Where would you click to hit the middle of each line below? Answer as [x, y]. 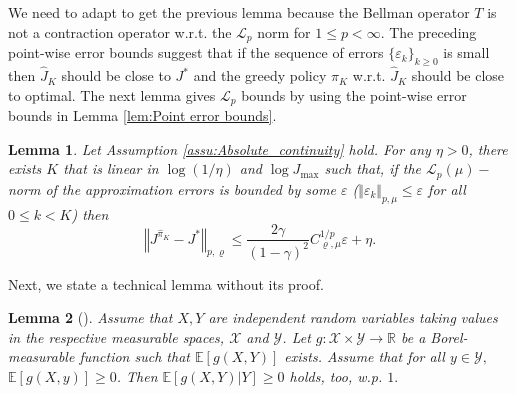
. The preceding [428, 31]
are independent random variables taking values [353, 317]
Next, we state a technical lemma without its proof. [166, 283]
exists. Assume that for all [364, 356]
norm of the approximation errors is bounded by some [172, 188]
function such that [134, 356]
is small [466, 52]
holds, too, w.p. [336, 375]
